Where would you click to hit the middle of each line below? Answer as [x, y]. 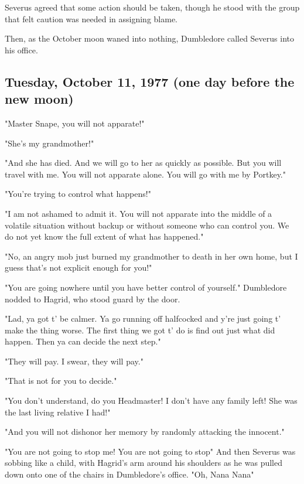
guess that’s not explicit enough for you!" [78, 267]
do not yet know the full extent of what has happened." [104, 236]
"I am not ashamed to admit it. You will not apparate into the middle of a [139, 213]
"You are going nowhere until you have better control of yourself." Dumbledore [146, 287]
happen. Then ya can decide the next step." [83, 341]
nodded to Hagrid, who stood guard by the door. [93, 299]
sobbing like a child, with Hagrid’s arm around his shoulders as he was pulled [144, 463]
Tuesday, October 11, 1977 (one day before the [150, 81]
